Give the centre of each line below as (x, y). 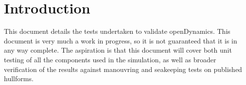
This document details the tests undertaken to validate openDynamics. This (117, 31)
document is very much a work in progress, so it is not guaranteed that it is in (121, 40)
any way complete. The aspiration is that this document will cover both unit (118, 50)
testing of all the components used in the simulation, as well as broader (110, 59)
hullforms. (19, 78)
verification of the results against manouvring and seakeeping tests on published (123, 69)
